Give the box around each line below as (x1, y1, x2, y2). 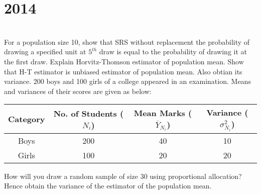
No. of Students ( (53, 107, 124, 119)
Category (8, 113, 45, 125)
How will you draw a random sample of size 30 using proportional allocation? (4, 170, 242, 181)
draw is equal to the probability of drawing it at (99, 46, 247, 57)
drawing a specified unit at (4, 46, 86, 57)
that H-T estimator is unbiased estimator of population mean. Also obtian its (4, 66, 242, 76)
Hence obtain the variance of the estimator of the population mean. (4, 180, 212, 191)
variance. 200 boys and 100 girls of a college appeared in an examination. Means (4, 76, 251, 86)
